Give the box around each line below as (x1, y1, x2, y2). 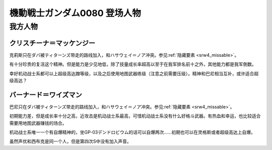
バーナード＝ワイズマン (9, 90, 83, 99)
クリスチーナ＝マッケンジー (9, 39, 96, 47)
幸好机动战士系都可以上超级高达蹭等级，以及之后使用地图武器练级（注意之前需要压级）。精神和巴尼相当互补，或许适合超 (9, 70, 259, 76)
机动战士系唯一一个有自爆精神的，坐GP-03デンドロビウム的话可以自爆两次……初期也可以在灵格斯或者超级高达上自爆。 (9, 129, 255, 135)
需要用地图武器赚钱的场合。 (9, 120, 67, 126)
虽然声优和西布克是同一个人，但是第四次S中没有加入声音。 (9, 138, 131, 144)
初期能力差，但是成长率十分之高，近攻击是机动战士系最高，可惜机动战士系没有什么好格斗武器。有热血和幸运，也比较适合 (9, 113, 261, 119)
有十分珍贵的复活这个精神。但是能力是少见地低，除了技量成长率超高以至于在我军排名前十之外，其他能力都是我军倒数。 (9, 61, 256, 67)
